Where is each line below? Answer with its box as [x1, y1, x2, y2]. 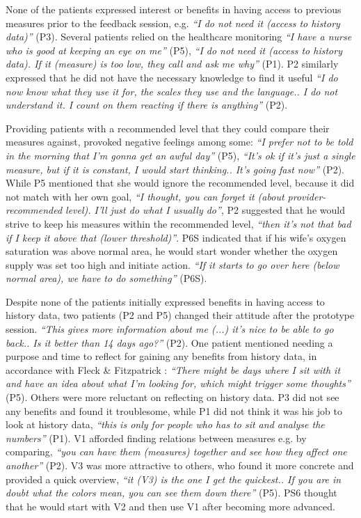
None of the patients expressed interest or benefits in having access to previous [6, 2, 342, 16]
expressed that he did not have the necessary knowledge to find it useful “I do [6, 70, 338, 84]
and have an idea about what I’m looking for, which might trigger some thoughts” [6, 376, 351, 391]
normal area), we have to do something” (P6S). [6, 271, 207, 285]
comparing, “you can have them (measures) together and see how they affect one [6, 444, 347, 459]
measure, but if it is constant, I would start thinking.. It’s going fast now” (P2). [6, 162, 344, 176]
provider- [287, 189, 326, 203]
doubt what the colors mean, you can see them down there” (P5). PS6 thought [6, 485, 337, 500]
